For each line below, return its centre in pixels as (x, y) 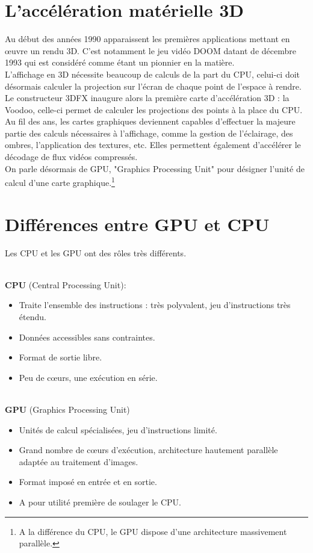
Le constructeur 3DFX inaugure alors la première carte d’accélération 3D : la (147, 98)
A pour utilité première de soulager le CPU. (100, 502)
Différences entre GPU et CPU (137, 224)
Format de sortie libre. (60, 357)
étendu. (33, 317)
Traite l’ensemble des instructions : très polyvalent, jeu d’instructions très (155, 305)
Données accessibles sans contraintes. (87, 337)
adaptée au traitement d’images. (79, 461)
